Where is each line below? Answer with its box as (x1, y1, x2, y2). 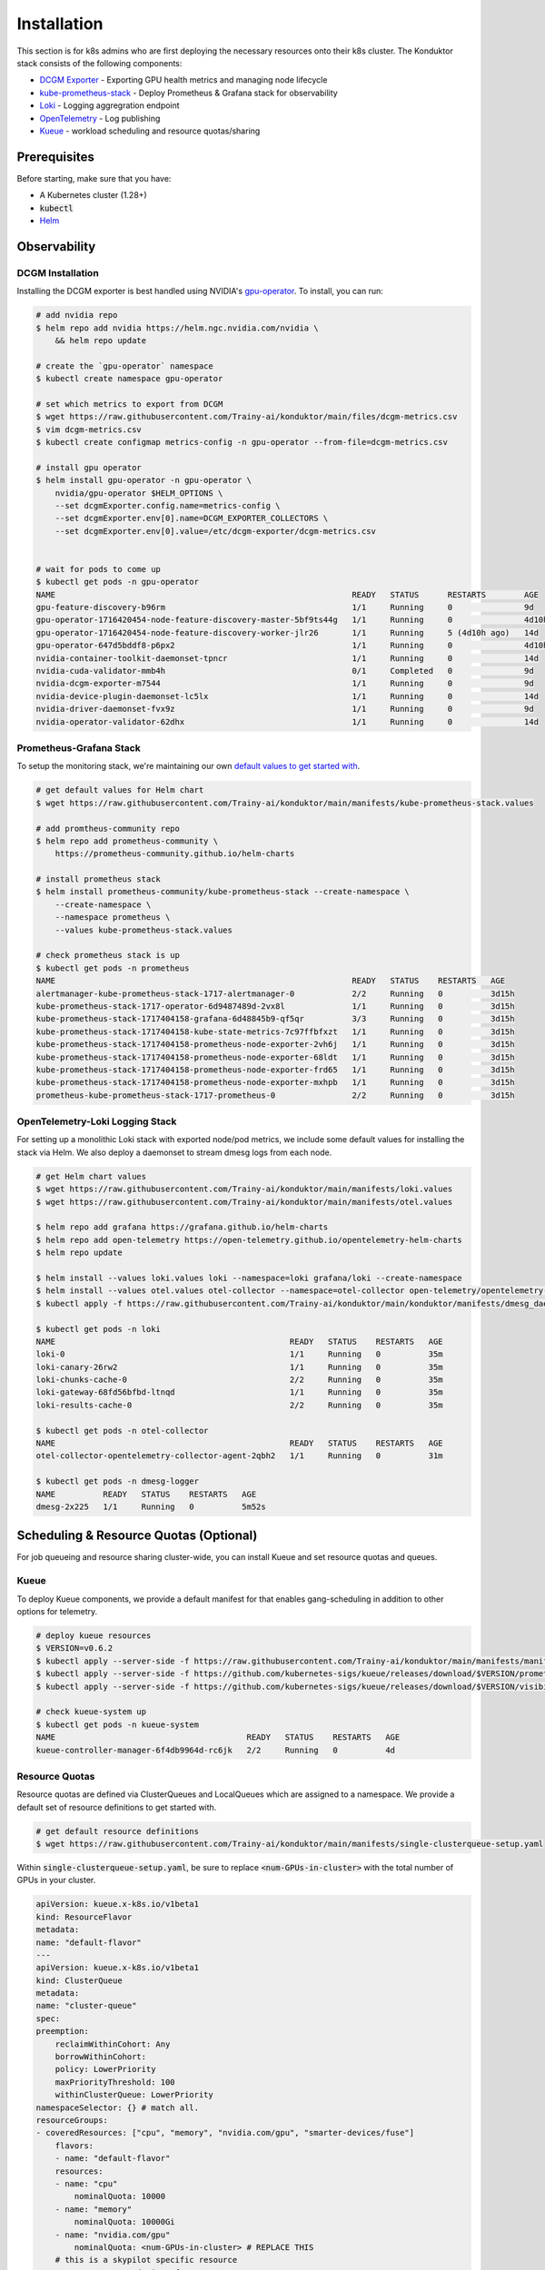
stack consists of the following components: (16, 57, 183, 68)
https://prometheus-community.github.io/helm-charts (54, 849, 295, 859)
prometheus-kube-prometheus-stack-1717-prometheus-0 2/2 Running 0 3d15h (35, 1090, 515, 1100)
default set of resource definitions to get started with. (16, 1801, 217, 1812)
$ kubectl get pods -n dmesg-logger (35, 1476, 200, 1486)
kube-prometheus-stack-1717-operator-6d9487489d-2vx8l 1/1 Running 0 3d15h (35, 1001, 515, 1012)
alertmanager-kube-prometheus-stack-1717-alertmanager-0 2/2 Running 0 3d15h (35, 988, 515, 999)
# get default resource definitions (35, 1826, 200, 1836)
